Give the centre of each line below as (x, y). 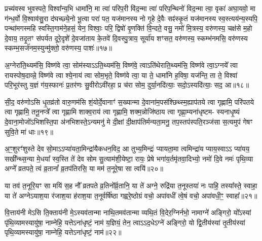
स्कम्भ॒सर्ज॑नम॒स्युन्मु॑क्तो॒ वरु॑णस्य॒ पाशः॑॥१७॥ (59, 48)
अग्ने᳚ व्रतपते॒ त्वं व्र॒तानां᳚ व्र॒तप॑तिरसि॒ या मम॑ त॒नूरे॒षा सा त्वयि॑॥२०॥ (84, 168)
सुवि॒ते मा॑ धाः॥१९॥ (29, 131)
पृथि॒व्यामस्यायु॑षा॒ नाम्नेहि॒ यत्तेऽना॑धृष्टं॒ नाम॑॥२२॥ (63, 232)
